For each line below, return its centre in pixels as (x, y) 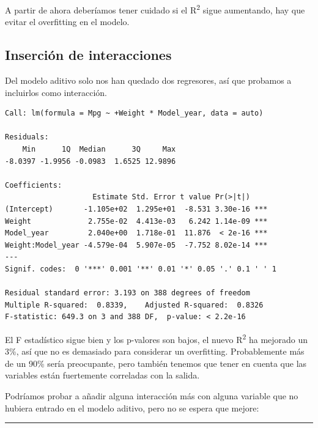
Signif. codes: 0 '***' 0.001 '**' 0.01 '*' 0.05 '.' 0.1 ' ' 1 (141, 269)
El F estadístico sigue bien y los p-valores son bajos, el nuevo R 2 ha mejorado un (157, 338)
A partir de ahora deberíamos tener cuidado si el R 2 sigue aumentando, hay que (155, 9)
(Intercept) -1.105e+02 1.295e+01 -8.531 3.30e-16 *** (136, 209)
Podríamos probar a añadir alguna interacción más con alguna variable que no (152, 395)
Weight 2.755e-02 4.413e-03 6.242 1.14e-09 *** (136, 221)
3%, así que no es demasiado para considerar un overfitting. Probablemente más (155, 351)
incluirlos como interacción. (56, 92)
